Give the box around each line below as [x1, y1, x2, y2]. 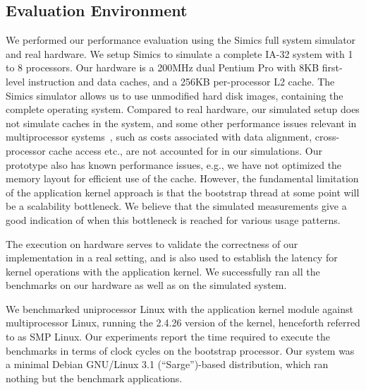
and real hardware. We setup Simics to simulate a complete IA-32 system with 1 [6, 46, 353, 61]
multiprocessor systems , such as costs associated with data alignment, [6, 129, 312, 144]
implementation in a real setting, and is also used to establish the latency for [6, 250, 338, 265]
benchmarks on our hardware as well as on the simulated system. [6, 278, 287, 292]
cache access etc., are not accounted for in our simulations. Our [49, 143, 323, 158]
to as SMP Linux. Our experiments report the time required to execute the [6, 329, 331, 344]
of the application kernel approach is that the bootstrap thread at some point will [6, 184, 360, 199]
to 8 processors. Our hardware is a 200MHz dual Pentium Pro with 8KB [6, 60, 319, 75]
